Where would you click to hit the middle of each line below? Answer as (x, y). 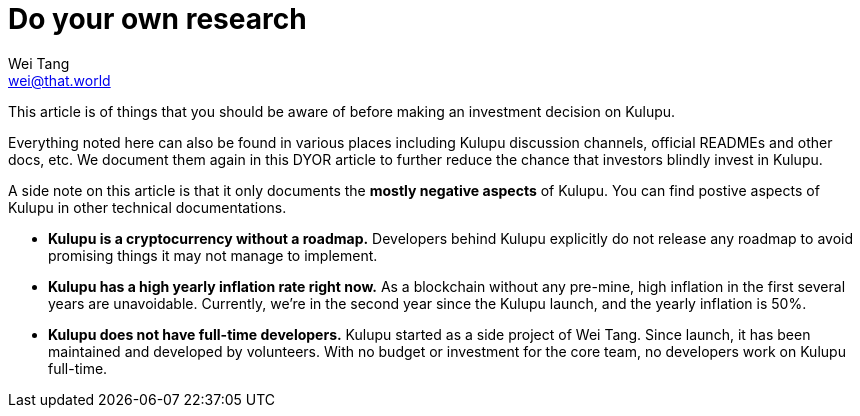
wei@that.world (59, 80)
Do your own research (157, 19)
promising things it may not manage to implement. (213, 255)
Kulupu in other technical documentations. (147, 207)
